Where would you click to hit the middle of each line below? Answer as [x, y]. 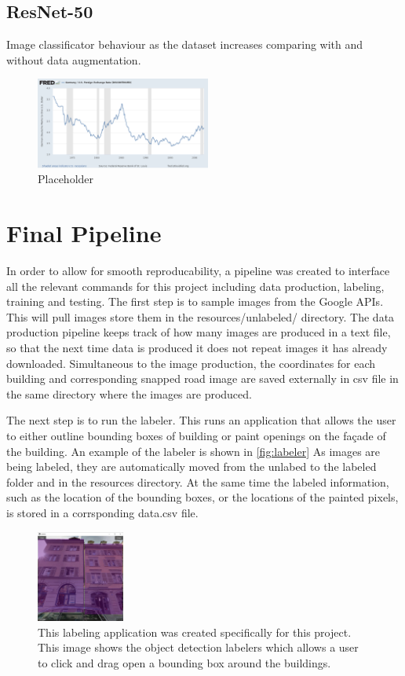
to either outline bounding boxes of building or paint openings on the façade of [196, 436]
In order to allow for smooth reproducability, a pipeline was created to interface [198, 271]
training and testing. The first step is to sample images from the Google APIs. [195, 301]
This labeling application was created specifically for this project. [195, 632]
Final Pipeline [84, 233]
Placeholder [66, 179]
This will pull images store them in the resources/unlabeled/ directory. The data [201, 316]
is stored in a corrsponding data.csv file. [102, 512]
